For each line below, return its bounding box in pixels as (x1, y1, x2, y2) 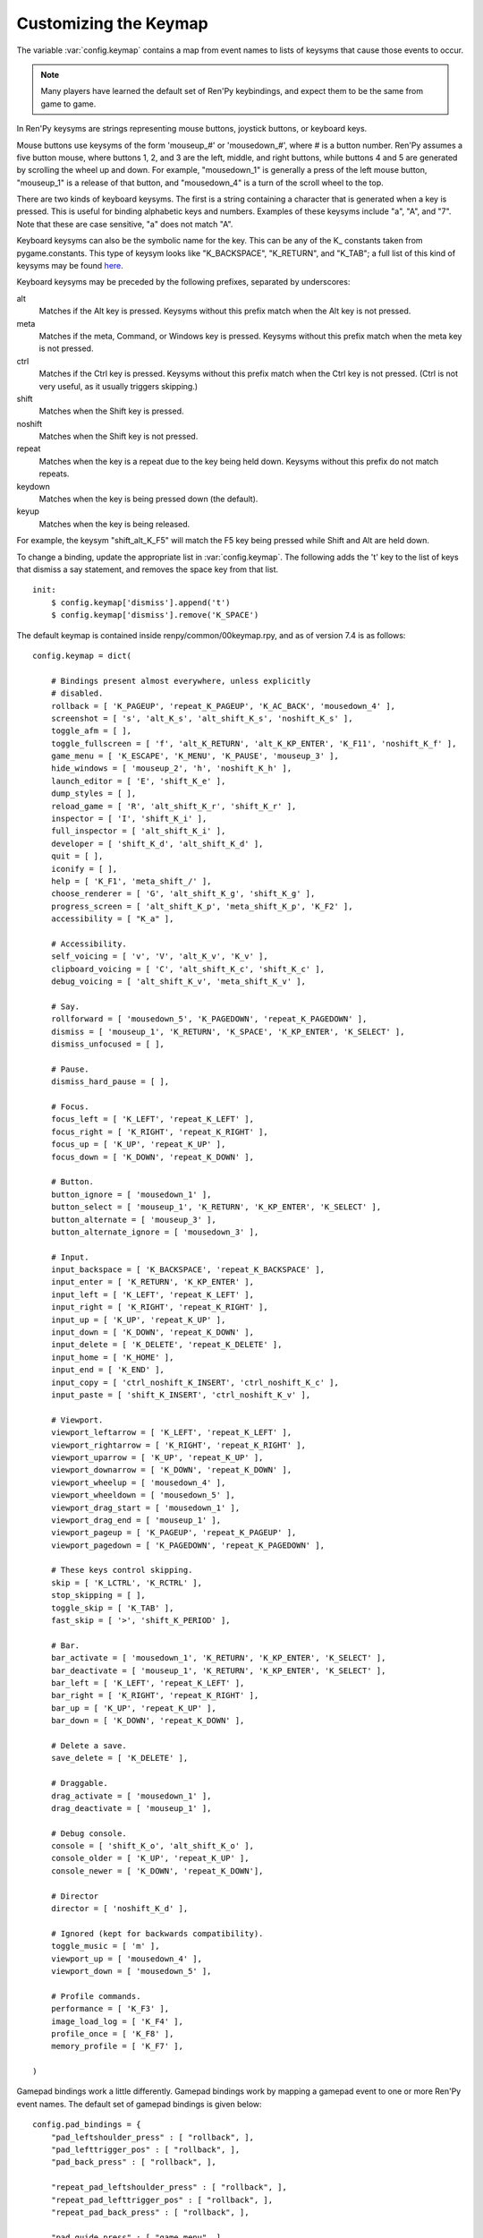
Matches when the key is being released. (38, 518, 191, 529)
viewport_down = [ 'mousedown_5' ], (50, 1966, 212, 1976)
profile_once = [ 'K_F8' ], (50, 2029, 174, 2038)
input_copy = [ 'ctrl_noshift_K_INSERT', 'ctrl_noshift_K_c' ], (50, 1377, 339, 1388)
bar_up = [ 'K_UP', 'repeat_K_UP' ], (50, 1703, 216, 1713)
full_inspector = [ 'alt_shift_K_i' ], (50, 826, 226, 836)
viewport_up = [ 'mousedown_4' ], (50, 1953, 203, 1964)
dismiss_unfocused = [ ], (50, 1039, 165, 1049)
